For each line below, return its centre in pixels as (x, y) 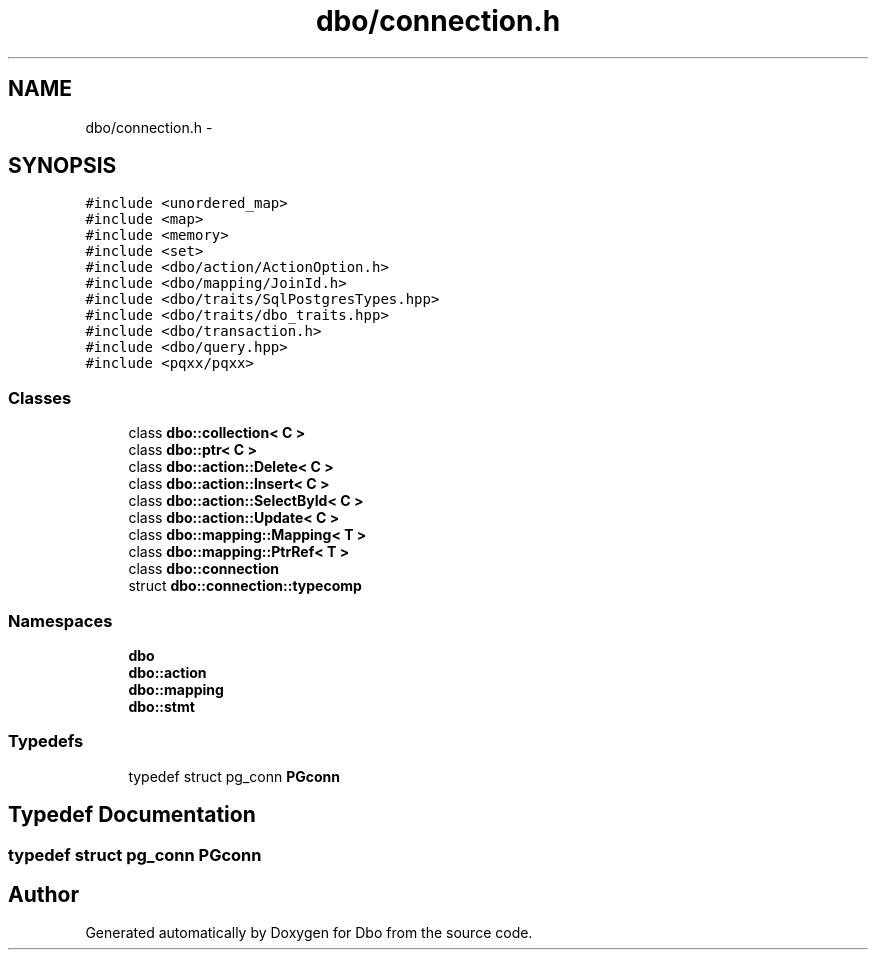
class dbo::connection (204, 569)
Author (43, 894)
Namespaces (60, 620)
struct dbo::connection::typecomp (245, 586)
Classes (40, 397)
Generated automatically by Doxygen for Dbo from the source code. (309, 933)
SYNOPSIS (62, 166)
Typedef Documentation (132, 815)
